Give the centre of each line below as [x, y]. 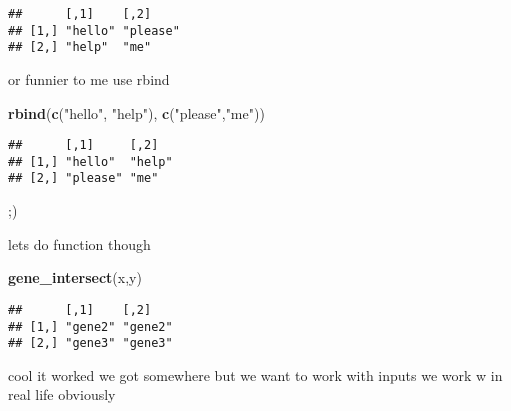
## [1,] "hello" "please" [94, 30]
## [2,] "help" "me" [80, 47]
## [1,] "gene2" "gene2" [90, 326]
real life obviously [62, 394]
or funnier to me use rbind [89, 78]
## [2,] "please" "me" [83, 178]
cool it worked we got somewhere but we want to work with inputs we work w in [255, 374]
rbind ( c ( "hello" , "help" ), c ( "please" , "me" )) [136, 112]
